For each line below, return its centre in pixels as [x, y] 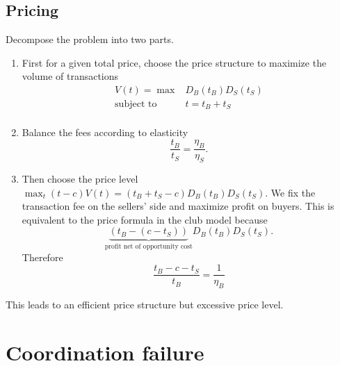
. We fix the [290, 192]
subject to [136, 105]
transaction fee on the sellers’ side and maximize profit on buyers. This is [178, 206]
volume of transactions [70, 76]
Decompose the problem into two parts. [90, 39]
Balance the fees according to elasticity [105, 132]
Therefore [42, 257]
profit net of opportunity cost [148, 247]
